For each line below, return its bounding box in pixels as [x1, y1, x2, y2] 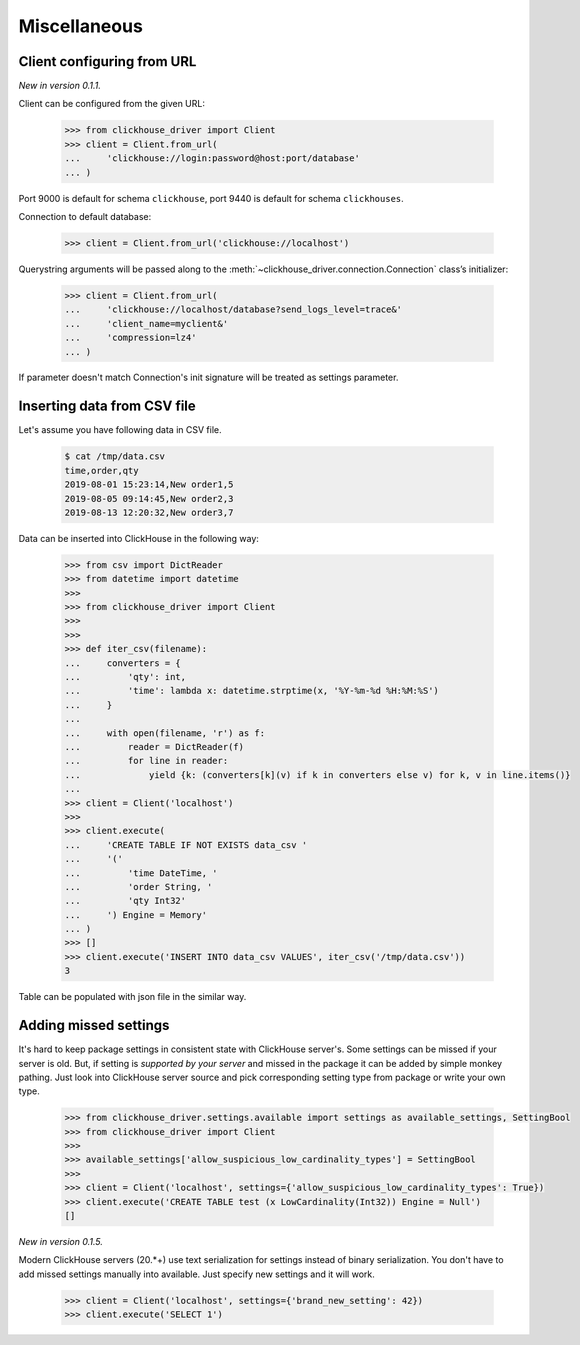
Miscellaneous [18, 15, 144, 37]
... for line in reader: [64, 755, 229, 767]
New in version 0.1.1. [18, 80, 102, 92]
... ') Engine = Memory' [64, 909, 208, 920]
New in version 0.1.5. [18, 1236, 104, 1247]
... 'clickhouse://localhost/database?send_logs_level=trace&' [64, 304, 403, 315]
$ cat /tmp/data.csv [64, 451, 165, 462]
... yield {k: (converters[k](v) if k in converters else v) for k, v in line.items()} [64, 769, 571, 780]
